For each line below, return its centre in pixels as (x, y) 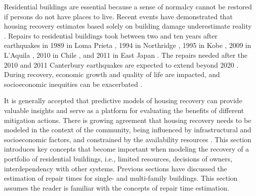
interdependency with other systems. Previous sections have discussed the (116, 168)
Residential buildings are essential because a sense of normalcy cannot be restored (128, 6)
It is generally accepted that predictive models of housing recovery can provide (123, 100)
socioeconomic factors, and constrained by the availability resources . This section (128, 139)
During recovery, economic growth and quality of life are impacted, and (112, 74)
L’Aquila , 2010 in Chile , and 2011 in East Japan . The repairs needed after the (126, 55)
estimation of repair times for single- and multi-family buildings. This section (121, 178)
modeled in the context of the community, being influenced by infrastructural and (128, 130)
